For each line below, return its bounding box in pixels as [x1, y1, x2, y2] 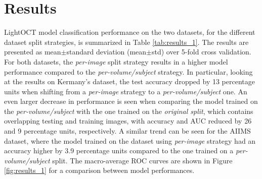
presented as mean [4, 46, 61, 57]
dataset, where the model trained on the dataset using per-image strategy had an [4, 135, 256, 146]
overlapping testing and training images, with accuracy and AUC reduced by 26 [4, 115, 252, 126]
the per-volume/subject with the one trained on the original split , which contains [4, 105, 253, 116]
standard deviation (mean [66, 46, 147, 57]
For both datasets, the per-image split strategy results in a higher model [4, 56, 228, 67]
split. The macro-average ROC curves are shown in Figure [52, 155, 233, 165]
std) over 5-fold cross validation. [152, 46, 251, 57]
